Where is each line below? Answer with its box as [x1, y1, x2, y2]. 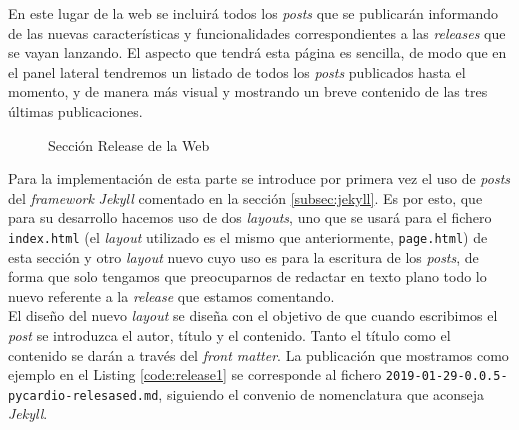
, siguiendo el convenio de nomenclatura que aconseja [158, 383, 485, 404]
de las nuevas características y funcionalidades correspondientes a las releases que [8, 22, 506, 43]
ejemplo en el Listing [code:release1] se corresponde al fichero [8, 364, 382, 385]
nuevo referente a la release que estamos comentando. [8, 285, 335, 306]
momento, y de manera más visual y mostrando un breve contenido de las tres [8, 81, 488, 102]
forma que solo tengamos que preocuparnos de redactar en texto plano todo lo [8, 266, 487, 287]
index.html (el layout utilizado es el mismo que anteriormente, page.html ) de [8, 226, 488, 247]
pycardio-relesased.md [8, 388, 159, 403]
